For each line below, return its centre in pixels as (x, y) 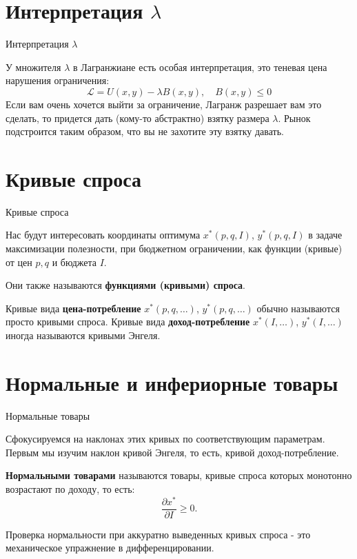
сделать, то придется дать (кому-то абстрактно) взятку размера (137, 118)
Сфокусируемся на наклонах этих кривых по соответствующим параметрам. (165, 439)
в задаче (325, 235)
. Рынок (294, 118)
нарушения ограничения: (58, 80)
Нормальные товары (48, 415)
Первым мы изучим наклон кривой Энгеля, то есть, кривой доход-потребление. (172, 452)
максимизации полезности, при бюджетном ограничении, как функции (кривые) (174, 248)
